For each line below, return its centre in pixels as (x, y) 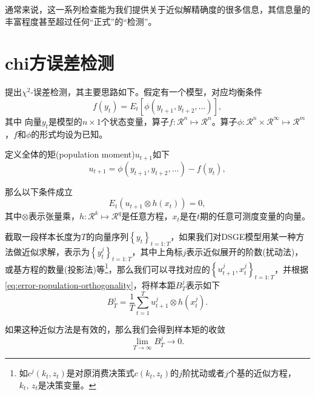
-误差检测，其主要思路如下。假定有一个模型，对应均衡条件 (147, 92)
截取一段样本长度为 (43, 236)
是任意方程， (147, 216)
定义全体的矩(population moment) (70, 154)
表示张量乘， (54, 216)
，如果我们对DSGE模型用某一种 (233, 236)
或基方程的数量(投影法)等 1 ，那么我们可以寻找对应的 (108, 268)
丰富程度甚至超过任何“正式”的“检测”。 (81, 21)
